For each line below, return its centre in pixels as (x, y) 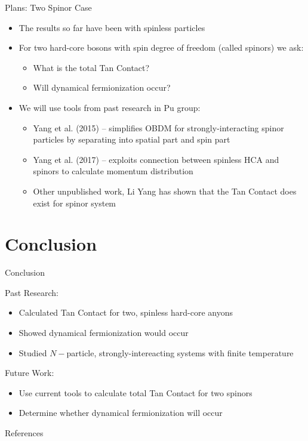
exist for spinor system (75, 203)
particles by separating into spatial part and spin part (132, 139)
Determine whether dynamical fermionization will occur (121, 413)
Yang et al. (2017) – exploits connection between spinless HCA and (156, 159)
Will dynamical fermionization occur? (102, 87)
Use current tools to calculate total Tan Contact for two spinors (135, 392)
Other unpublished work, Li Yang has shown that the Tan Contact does (165, 191)
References (24, 433)
